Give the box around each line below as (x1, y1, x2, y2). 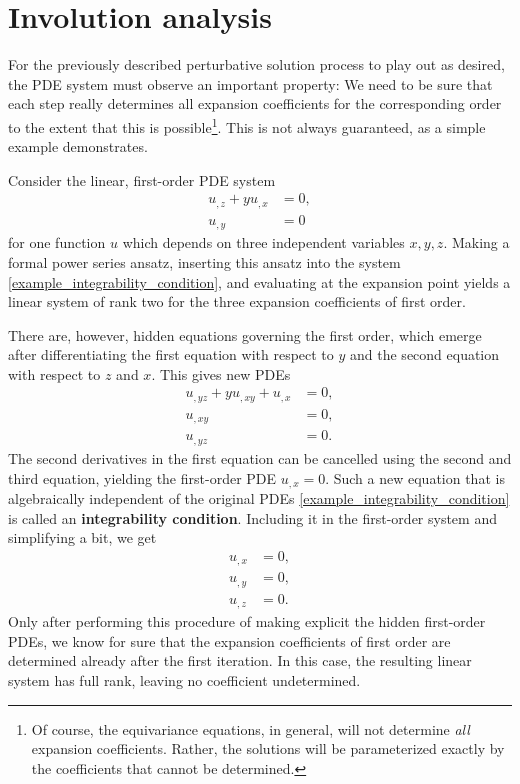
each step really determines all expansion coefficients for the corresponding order (8, 93, 502, 114)
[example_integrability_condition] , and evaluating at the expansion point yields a (8, 271, 511, 292)
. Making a (443, 232, 510, 253)
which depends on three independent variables (122, 232, 405, 253)
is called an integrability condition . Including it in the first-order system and (8, 507, 497, 528)
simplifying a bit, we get (8, 527, 157, 548)
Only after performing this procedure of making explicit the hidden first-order (8, 611, 486, 632)
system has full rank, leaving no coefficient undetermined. (8, 669, 361, 690)
